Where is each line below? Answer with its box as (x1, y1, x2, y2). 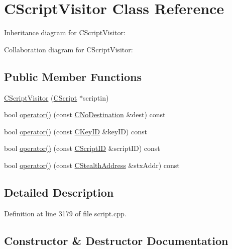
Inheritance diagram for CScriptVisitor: (4, 27, 126, 38)
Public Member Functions (4, 68, 142, 84)
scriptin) (82, 92, 109, 103)
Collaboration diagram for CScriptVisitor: (4, 44, 133, 54)
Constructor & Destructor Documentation (4, 232, 228, 248)
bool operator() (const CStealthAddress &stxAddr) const (4, 159, 180, 170)
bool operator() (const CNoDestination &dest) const (4, 109, 166, 120)
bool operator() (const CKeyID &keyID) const (4, 126, 147, 136)
